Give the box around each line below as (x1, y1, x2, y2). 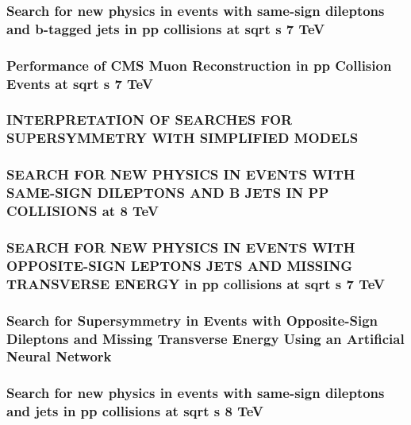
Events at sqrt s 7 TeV (6, 73, 153, 93)
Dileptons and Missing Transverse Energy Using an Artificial (6, 328, 405, 348)
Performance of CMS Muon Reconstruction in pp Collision (6, 55, 392, 75)
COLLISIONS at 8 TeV (6, 201, 159, 221)
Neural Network (6, 346, 112, 366)
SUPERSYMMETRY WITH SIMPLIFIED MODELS (6, 128, 359, 148)
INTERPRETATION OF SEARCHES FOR (6, 110, 293, 129)
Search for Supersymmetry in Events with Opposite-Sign (6, 310, 378, 330)
